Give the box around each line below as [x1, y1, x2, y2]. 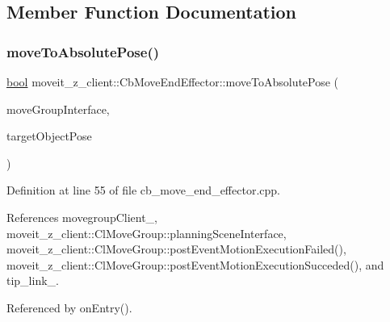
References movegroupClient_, [6, 208, 157, 225]
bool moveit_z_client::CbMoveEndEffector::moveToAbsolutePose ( [6, 73, 339, 90]
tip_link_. [6, 272, 59, 289]
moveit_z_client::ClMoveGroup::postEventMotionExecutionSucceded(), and [6, 256, 384, 273]
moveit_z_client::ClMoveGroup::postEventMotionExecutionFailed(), [6, 240, 346, 257]
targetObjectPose [6, 128, 92, 144]
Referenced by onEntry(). [6, 299, 132, 316]
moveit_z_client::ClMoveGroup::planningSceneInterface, [6, 224, 287, 241]
